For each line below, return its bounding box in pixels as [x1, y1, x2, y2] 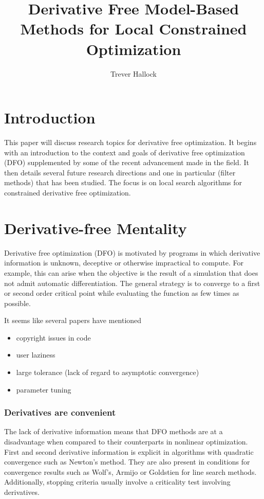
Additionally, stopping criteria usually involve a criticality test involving [4, 476, 231, 487]
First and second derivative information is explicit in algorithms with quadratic [4, 446, 254, 457]
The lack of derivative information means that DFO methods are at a [4, 426, 223, 437]
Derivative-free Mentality [4, 217, 187, 238]
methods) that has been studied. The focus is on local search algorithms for [4, 177, 242, 188]
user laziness [16, 349, 55, 360]
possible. [4, 297, 31, 308]
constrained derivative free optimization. [4, 187, 131, 198]
